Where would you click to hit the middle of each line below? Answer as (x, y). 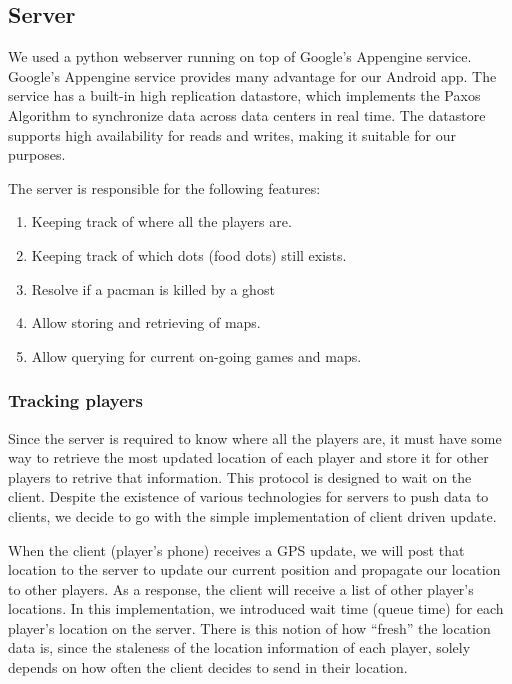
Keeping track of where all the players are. (161, 221)
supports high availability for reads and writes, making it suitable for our (232, 134)
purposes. (37, 154)
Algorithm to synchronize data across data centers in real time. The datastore (247, 114)
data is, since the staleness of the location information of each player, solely (239, 647)
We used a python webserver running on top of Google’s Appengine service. (240, 56)
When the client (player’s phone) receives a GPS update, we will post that (236, 549)
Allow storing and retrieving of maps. (146, 322)
